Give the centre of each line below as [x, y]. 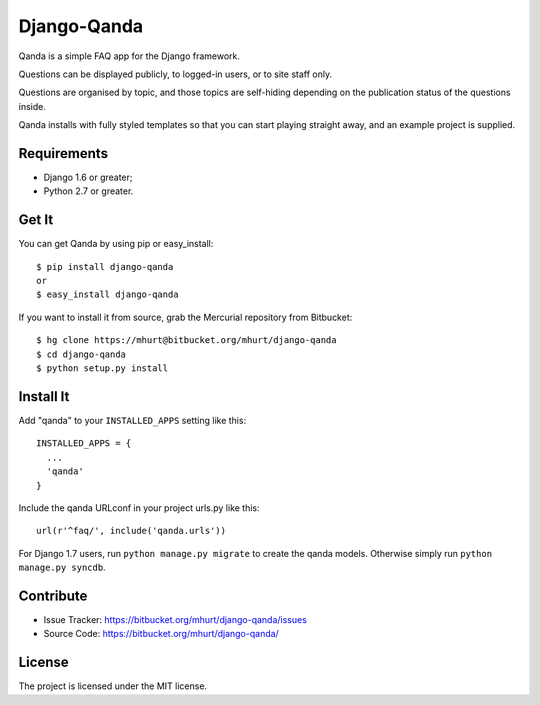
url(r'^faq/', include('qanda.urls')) [131, 531]
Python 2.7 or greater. [88, 191]
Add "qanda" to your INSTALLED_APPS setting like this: [132, 420]
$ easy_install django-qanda [107, 294]
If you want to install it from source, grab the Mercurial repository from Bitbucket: [185, 317]
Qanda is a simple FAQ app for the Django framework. [129, 56]
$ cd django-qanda [81, 354]
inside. [32, 106]
